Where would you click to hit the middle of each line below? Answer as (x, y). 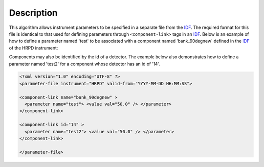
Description (33, 13)
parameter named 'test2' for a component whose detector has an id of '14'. (85, 64)
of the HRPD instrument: (33, 48)
